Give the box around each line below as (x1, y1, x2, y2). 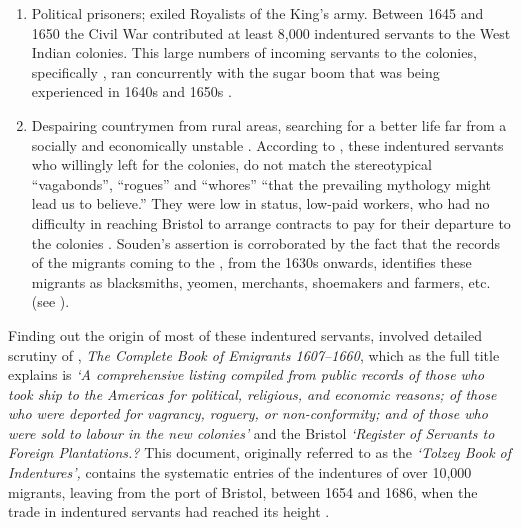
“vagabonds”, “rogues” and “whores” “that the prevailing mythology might (31, 173, 492, 194)
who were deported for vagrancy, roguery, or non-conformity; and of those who (8, 403, 488, 424)
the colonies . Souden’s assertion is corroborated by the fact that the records (31, 232, 500, 253)
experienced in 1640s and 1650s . (31, 81, 232, 102)
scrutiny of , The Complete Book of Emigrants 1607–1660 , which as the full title (8, 344, 500, 365)
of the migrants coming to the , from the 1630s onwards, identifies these (31, 252, 472, 273)
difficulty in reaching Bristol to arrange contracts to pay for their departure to (31, 212, 511, 233)
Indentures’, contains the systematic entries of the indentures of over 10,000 (8, 462, 472, 483)
